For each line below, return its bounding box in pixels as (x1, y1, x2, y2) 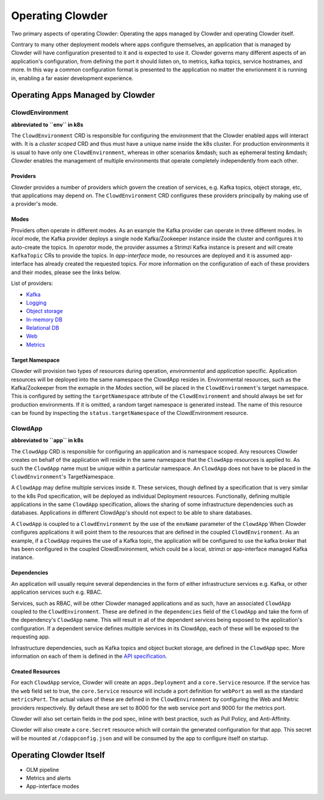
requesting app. (11, 633, 50, 640)
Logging (26, 299, 47, 306)
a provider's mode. (11, 200, 58, 207)
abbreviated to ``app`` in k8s (11, 437, 84, 444)
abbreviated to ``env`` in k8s (11, 121, 83, 128)
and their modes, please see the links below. (11, 269, 121, 276)
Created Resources (11, 667, 61, 675)
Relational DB (26, 324, 59, 332)
